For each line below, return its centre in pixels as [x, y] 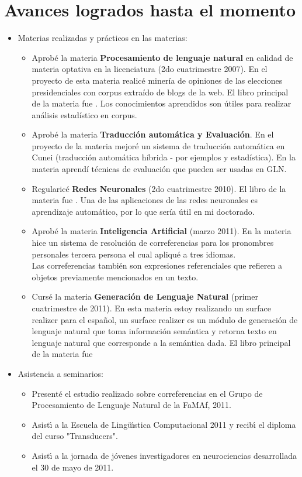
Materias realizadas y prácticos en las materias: [103, 38]
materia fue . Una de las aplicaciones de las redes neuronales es [145, 200]
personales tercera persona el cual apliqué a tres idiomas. [134, 254]
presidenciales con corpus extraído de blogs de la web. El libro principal [160, 92]
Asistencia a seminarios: [60, 373]
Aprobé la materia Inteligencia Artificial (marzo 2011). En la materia [162, 231]
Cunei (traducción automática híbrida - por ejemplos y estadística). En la [164, 157]
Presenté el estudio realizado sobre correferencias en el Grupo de [147, 393]
